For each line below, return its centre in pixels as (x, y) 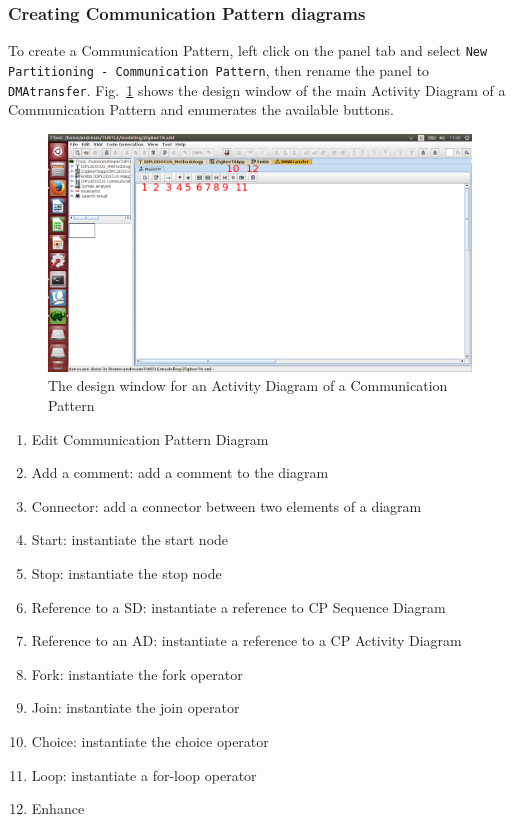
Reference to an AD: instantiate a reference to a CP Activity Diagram (246, 640)
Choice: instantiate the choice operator (150, 740)
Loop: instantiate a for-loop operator (144, 774)
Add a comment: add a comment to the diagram (180, 472)
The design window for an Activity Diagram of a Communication (248, 385)
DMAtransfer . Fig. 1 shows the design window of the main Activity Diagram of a (257, 89)
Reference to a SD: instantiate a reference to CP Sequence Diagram (238, 606)
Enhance (58, 808)
